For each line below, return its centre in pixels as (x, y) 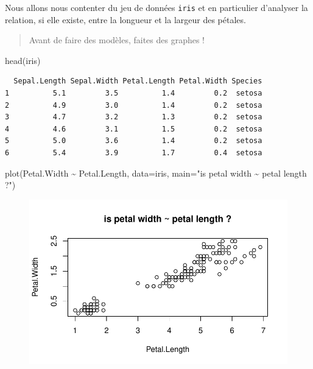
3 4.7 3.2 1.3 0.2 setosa (134, 117)
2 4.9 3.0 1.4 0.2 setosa (134, 105)
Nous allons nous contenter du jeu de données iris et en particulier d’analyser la (156, 7)
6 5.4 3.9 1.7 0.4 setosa (134, 153)
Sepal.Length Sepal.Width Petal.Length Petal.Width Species (138, 81)
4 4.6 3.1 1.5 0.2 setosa (134, 129)
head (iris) (23, 60)
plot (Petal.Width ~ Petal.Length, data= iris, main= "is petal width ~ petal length (156, 173)
